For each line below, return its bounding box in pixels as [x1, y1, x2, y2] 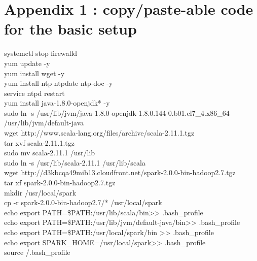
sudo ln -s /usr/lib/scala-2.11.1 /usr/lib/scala [4, 157, 145, 168]
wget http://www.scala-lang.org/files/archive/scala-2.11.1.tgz [4, 127, 195, 138]
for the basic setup [4, 18, 137, 39]
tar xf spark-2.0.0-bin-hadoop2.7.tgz [4, 177, 116, 188]
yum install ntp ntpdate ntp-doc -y [4, 78, 113, 88]
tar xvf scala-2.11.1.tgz [4, 137, 75, 148]
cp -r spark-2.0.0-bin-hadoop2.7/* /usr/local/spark [4, 197, 162, 208]
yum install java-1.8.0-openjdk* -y [4, 97, 110, 108]
